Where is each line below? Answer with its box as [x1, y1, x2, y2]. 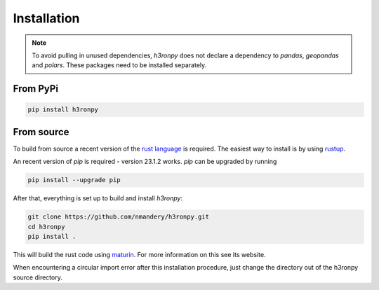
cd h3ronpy [27, 223, 65, 230]
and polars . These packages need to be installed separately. [32, 61, 207, 69]
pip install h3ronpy [27, 106, 98, 113]
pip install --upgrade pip [27, 176, 121, 184]
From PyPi [13, 83, 59, 95]
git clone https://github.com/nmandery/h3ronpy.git [27, 213, 210, 221]
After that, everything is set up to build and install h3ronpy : [13, 194, 182, 202]
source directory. [13, 273, 62, 282]
